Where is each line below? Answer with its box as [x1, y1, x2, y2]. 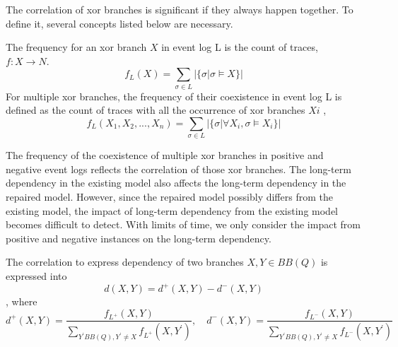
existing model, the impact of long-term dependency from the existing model [6, 203, 339, 218]
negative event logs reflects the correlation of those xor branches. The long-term [6, 161, 351, 176]
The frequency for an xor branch [6, 40, 147, 54]
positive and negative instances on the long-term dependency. [6, 230, 271, 245]
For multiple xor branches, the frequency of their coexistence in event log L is [6, 88, 342, 103]
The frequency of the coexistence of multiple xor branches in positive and [6, 148, 324, 163]
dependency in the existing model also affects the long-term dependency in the [6, 175, 346, 190]
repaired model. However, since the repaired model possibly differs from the [6, 189, 333, 204]
